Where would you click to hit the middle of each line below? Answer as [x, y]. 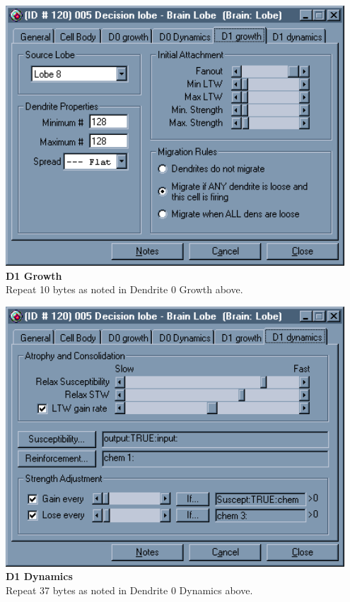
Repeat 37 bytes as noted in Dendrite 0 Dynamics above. [129, 590]
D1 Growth [34, 275]
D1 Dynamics [39, 576]
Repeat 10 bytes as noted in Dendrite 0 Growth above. [124, 289]
